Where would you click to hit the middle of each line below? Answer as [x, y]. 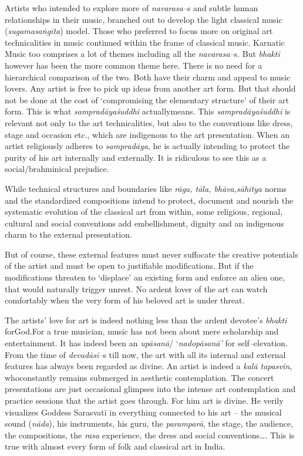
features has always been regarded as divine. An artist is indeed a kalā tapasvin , [149, 366]
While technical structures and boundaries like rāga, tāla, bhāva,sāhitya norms [146, 188]
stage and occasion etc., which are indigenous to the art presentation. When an [147, 134]
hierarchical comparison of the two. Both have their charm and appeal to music [148, 77]
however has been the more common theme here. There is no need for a [134, 65]
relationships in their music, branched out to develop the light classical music [144, 19]
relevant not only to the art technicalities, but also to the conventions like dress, [149, 122]
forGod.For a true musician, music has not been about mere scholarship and [142, 331]
